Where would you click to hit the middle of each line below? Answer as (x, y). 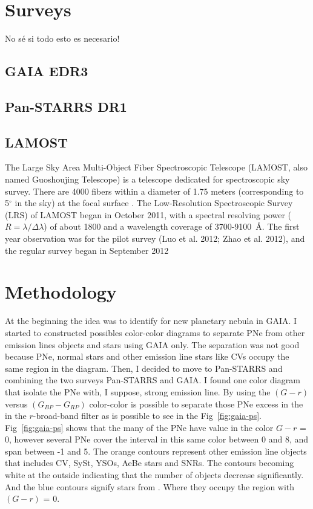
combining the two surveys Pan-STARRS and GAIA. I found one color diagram (153, 380)
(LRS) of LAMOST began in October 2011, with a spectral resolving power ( (148, 214)
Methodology (61, 292)
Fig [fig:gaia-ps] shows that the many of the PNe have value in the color (139, 427)
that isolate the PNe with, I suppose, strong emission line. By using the (138, 391)
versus (16, 404)
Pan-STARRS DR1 (66, 106)
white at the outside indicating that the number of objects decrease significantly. (154, 475)
